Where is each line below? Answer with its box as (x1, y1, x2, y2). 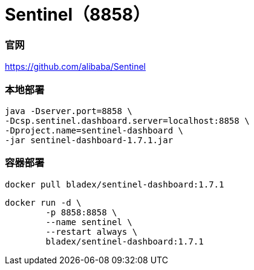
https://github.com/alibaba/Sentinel (5, 61, 146, 72)
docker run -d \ (5, 197, 82, 208)
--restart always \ (45, 226, 138, 237)
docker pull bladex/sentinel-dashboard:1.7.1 (5, 179, 224, 189)
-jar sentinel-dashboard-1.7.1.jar (5, 135, 174, 145)
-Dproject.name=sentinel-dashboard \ (5, 125, 184, 135)
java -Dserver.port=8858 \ (5, 106, 132, 116)
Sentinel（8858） (5, 4, 151, 25)
